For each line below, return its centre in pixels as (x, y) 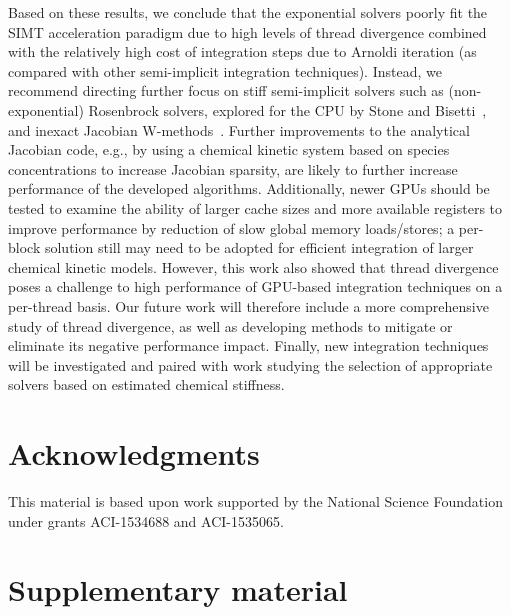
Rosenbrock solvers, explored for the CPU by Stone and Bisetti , (287, 109)
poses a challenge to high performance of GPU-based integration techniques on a (255, 286)
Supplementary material (178, 589)
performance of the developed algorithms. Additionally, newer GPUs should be (249, 188)
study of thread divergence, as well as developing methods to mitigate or (230, 325)
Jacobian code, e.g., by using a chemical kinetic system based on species (229, 149)
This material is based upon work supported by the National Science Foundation (255, 501)
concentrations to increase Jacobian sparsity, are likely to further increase (233, 168)
